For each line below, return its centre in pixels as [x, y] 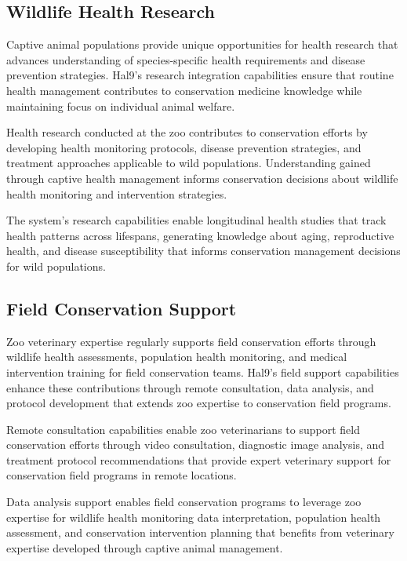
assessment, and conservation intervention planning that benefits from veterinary [200, 532]
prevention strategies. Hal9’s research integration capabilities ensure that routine [200, 75]
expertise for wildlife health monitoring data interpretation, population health [194, 517]
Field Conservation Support [122, 308]
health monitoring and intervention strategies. [117, 193]
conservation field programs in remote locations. [122, 475]
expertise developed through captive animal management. [145, 547]
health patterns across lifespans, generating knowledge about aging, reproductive [200, 235]
